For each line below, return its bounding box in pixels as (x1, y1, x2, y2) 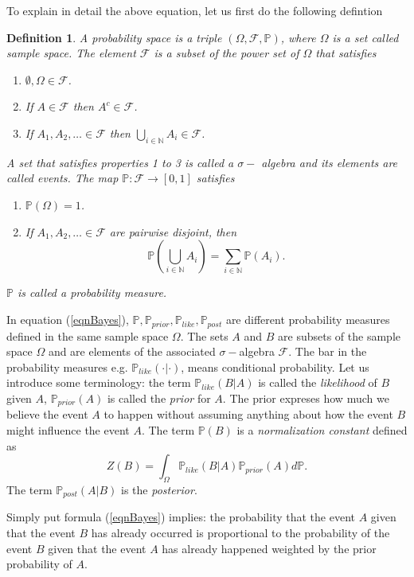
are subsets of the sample (278, 327, 400, 344)
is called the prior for (107, 389, 211, 406)
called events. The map (6, 170, 119, 186)
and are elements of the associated (48, 343, 216, 360)
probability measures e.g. (6, 358, 128, 375)
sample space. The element (6, 45, 136, 61)
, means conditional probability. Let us (181, 358, 369, 375)
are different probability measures (225, 311, 390, 328)
